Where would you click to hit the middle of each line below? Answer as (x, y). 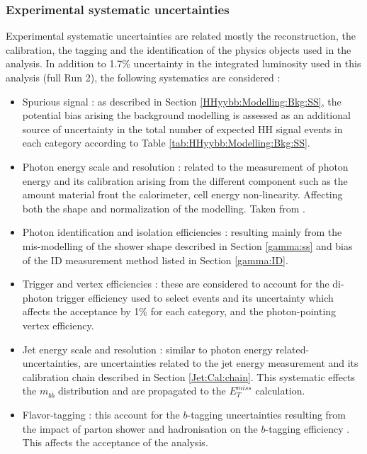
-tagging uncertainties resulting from (267, 415)
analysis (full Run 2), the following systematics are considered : (143, 77)
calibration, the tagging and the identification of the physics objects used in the (179, 49)
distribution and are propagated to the (142, 391)
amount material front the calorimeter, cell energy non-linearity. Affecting (182, 194)
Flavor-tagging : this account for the (101, 415)
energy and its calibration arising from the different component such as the (185, 180)
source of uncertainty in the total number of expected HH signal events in (182, 129)
